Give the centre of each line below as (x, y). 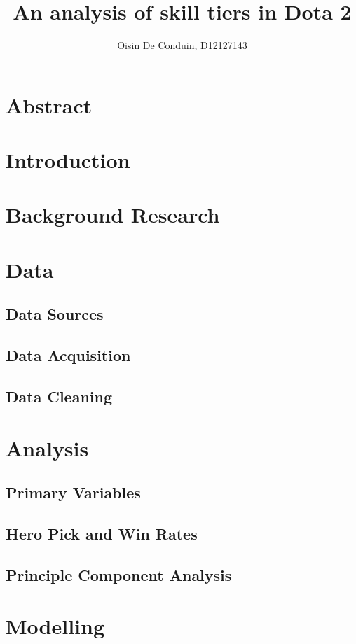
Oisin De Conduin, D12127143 (182, 45)
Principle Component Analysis (119, 574)
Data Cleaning (59, 396)
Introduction (68, 160)
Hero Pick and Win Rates (102, 533)
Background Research (113, 215)
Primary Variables (73, 492)
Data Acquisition (68, 355)
